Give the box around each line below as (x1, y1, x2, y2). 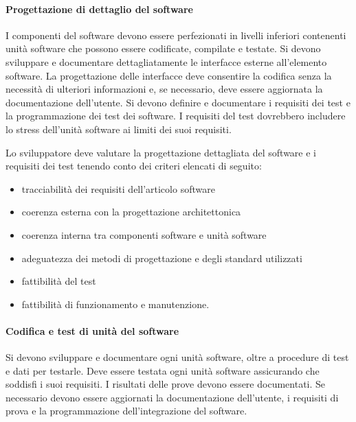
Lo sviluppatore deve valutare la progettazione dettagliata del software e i (5, 145, 316, 159)
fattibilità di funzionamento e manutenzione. (21, 296, 210, 311)
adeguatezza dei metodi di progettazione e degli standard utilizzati (21, 250, 302, 265)
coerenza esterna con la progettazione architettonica (21, 204, 241, 219)
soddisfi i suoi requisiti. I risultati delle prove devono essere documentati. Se (5, 377, 326, 391)
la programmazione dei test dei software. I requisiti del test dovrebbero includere (5, 108, 346, 123)
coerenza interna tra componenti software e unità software (21, 227, 267, 242)
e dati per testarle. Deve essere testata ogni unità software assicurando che (5, 363, 320, 377)
